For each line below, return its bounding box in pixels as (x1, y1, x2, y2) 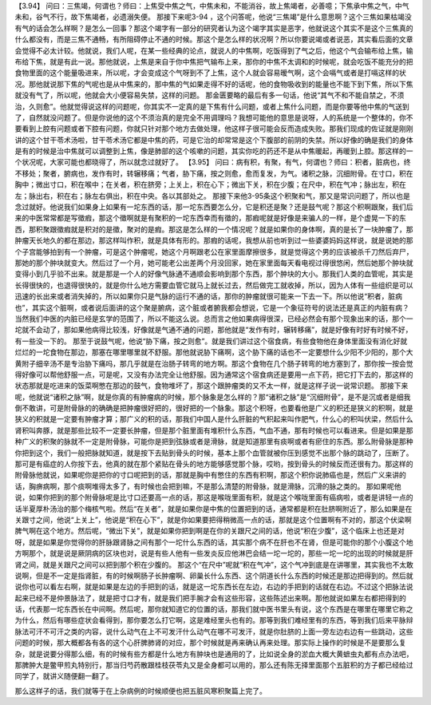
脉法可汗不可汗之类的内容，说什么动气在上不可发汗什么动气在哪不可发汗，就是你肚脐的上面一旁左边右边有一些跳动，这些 (14, 627, 413, 636)
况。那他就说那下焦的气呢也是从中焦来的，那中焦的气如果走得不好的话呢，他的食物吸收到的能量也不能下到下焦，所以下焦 (14, 79, 413, 89)
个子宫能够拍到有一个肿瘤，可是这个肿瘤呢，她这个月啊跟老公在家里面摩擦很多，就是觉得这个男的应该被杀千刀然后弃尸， (14, 247, 413, 256)
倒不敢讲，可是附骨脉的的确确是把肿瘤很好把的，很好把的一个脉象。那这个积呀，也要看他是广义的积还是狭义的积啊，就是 (14, 403, 413, 413)
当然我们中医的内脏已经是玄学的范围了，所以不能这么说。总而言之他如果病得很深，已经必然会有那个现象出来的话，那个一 (14, 314, 413, 323)
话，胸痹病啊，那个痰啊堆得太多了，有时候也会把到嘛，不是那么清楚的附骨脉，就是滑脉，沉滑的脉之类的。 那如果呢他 (14, 481, 401, 491)
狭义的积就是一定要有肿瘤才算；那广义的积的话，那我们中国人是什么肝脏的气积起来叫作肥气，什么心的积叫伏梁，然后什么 (14, 414, 413, 424)
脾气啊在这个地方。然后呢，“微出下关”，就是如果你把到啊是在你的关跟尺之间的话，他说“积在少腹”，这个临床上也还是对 (14, 526, 405, 536)
